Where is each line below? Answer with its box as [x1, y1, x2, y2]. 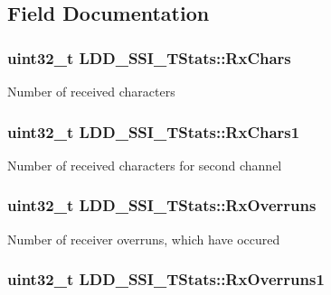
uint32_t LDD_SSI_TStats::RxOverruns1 [7, 268, 325, 290]
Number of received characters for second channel [7, 155, 282, 174]
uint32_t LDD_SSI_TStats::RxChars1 [7, 120, 300, 143]
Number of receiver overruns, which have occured [7, 229, 280, 248]
